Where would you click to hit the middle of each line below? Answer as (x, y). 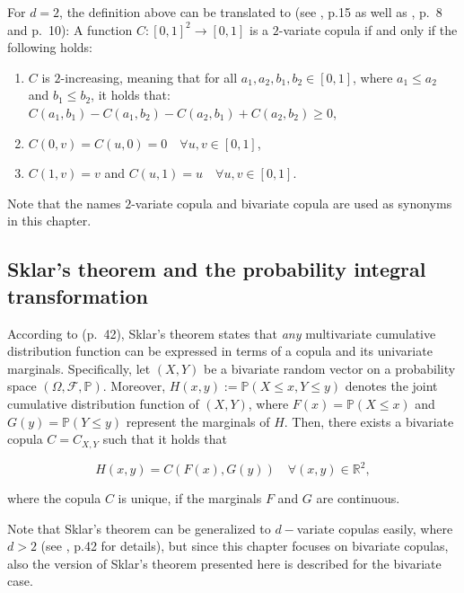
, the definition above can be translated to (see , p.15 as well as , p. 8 (251, 12)
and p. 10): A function (70, 29)
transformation (78, 295)
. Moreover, (134, 386)
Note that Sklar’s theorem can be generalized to (139, 528)
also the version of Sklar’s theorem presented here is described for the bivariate (224, 563)
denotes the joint (391, 386)
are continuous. (358, 498)
